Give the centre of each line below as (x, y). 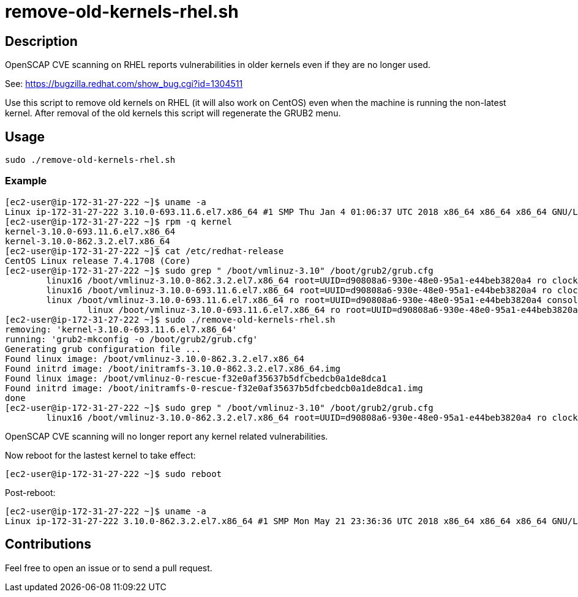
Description (41, 41)
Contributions (48, 544)
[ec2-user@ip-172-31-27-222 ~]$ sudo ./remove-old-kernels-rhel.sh (170, 319)
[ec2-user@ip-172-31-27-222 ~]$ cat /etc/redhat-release (144, 251)
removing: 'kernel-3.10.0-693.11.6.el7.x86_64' (121, 329)
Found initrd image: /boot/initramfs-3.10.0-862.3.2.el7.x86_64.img (173, 368)
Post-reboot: (30, 492)
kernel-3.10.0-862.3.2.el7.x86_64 (88, 241)
